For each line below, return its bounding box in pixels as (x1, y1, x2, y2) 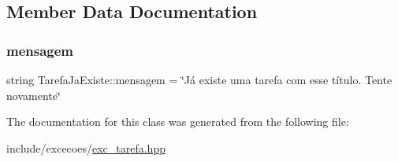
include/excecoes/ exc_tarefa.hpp (6, 139, 166, 156)
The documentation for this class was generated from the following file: (6, 113, 349, 130)
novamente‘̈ (6, 87, 61, 103)
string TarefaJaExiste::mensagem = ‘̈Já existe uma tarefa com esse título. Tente (6, 72, 392, 87)
